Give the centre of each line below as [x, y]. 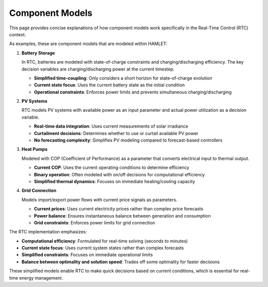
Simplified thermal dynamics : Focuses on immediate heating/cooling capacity [115, 181]
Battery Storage [38, 53]
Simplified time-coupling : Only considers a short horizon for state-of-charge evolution [123, 78]
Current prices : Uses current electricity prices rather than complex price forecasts [119, 209]
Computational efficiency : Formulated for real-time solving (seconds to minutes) [105, 241]
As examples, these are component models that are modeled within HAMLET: [88, 44]
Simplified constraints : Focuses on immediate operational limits [87, 255]
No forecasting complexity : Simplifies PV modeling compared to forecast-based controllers [128, 140]
